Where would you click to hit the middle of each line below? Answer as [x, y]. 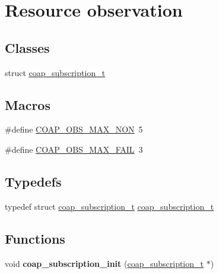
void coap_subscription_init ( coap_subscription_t [104, 263]
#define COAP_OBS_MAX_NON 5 [74, 129]
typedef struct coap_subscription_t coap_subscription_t [109, 206]
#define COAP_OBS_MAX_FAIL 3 [74, 149]
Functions [35, 238]
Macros [28, 104]
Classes [27, 47]
